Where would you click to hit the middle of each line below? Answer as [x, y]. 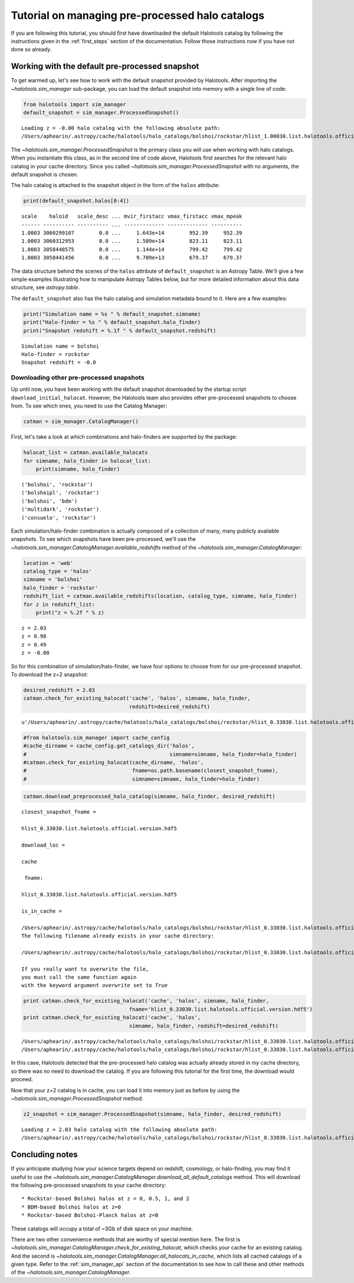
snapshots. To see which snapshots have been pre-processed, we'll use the [103, 539]
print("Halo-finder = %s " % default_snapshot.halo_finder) [112, 322]
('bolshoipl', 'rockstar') [60, 493]
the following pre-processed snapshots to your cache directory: [88, 1185]
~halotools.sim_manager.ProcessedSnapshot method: [77, 1098]
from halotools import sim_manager [75, 104]
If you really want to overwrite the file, [85, 969]
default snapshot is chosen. [45, 174]
